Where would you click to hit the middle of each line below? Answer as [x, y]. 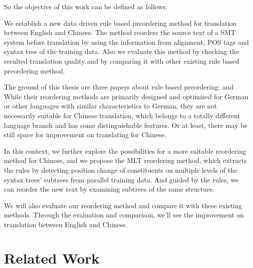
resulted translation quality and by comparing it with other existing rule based [122, 61]
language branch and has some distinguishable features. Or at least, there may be [126, 125]
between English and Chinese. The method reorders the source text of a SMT [120, 32]
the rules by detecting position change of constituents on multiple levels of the [121, 170]
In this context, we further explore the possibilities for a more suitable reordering [125, 151]
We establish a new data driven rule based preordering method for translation [120, 23]
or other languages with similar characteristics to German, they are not [110, 106]
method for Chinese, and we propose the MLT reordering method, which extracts [126, 160]
